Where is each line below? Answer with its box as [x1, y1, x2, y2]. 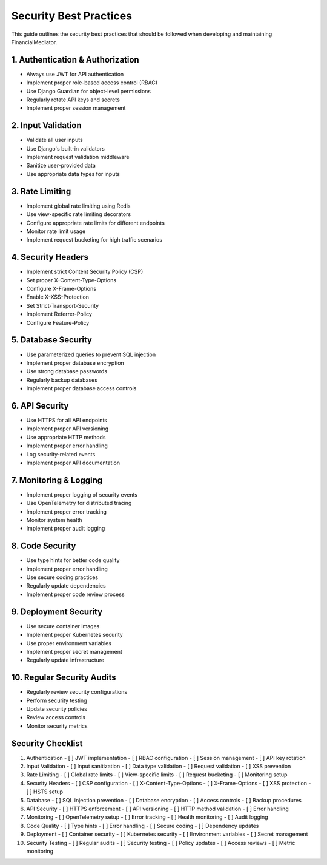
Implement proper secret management [26, 648, 122, 655]
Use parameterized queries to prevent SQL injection [26, 351, 156, 358]
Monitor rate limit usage [26, 228, 86, 235]
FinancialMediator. [11, 38, 58, 46]
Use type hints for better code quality [26, 557, 120, 564]
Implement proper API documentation [26, 459, 121, 466]
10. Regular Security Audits [11, 673, 116, 683]
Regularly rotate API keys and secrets [26, 96, 121, 103]
